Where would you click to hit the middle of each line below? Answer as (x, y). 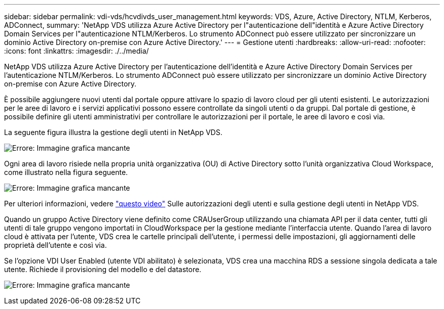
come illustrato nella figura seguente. (66, 172)
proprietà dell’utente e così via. (55, 245)
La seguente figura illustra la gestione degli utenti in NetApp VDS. (113, 132)
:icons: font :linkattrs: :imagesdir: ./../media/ (77, 51)
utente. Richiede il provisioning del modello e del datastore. (103, 269)
